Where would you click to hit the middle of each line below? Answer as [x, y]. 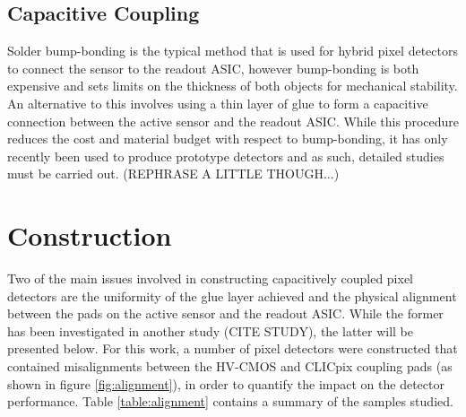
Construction [90, 235]
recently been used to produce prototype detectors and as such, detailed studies [226, 156]
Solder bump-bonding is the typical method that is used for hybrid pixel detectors [233, 51]
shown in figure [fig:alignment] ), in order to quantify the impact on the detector [226, 383]
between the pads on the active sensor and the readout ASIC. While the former [225, 313]
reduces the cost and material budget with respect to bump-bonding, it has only [228, 139]
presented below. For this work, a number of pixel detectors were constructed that [233, 348]
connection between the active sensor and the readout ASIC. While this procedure [233, 121]
